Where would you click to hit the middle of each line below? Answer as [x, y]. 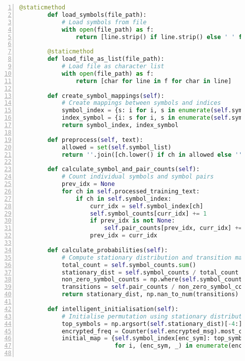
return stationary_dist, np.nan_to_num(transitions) [150, 294]
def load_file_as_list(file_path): [106, 59]
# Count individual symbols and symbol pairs [138, 177]
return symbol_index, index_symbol [120, 125]
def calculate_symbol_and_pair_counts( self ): [124, 169]
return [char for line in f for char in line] [154, 81]
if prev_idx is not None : [133, 221]
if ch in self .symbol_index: [123, 199]
